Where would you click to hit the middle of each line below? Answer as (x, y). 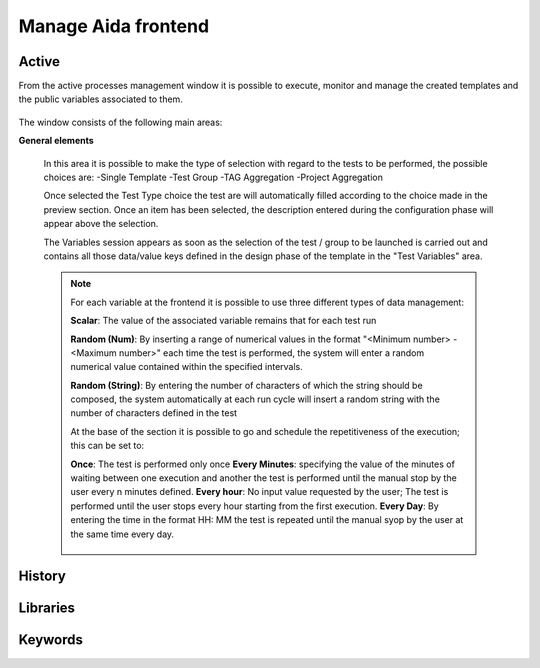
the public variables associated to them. (101, 99)
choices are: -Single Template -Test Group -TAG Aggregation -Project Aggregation (213, 177)
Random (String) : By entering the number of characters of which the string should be (247, 385)
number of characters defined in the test (154, 413)
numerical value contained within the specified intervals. (187, 367)
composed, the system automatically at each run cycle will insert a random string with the (255, 399)
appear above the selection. (101, 224)
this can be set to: (107, 446)
